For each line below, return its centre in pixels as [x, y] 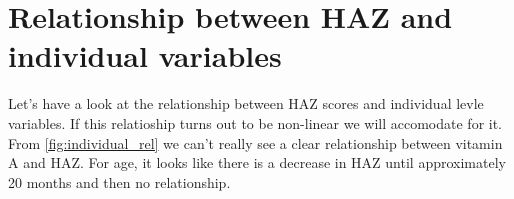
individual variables [145, 55]
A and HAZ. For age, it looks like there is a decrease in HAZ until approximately [257, 162]
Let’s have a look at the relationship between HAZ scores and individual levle [246, 103]
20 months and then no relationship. [119, 181]
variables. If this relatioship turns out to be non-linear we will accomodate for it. [255, 122]
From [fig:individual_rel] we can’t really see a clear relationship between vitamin [255, 142]
